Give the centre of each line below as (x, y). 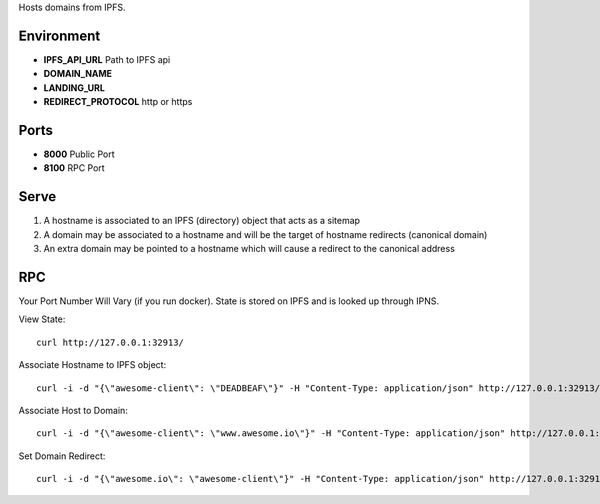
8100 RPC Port (74, 168)
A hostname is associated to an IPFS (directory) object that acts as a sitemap (201, 221)
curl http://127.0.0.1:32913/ (110, 342)
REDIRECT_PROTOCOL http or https (118, 102)
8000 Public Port (79, 154)
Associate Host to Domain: (73, 410)
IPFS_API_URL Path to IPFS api (107, 59)
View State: (42, 319)
